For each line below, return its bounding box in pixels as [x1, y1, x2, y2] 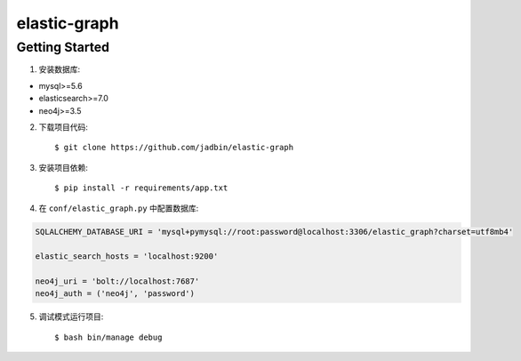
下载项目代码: [38, 121, 89, 132]
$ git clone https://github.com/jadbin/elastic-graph [54, 142, 293, 153]
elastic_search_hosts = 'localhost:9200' [35, 252, 219, 261]
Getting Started [16, 39, 110, 55]
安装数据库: [38, 64, 81, 75]
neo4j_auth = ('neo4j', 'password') [35, 289, 196, 299]
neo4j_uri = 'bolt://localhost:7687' [35, 277, 200, 286]
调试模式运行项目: [38, 311, 104, 322]
